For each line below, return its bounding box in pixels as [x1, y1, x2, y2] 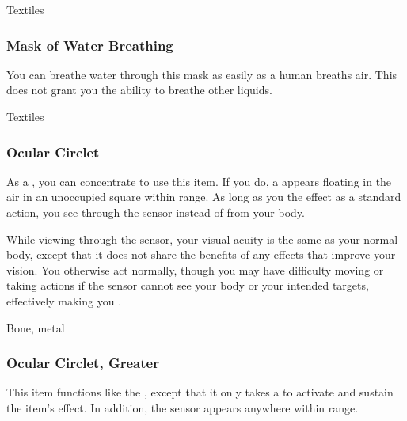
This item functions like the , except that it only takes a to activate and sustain [6, 384, 394, 400]
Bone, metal [6, 319, 65, 336]
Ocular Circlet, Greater [6, 353, 159, 373]
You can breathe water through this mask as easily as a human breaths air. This [6, 66, 397, 82]
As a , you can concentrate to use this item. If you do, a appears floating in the [6, 173, 392, 189]
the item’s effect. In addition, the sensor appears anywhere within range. [6, 399, 359, 415]
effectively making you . [6, 292, 122, 309]
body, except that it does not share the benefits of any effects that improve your [6, 246, 396, 263]
